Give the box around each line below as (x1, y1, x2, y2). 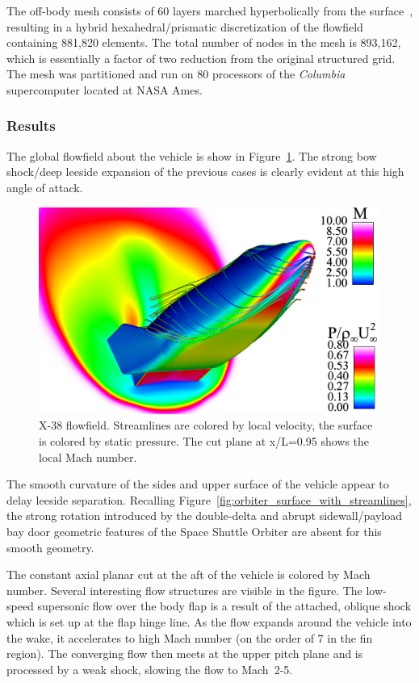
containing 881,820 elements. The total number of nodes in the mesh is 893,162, (6, 34, 401, 51)
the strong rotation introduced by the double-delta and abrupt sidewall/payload (6, 507, 402, 524)
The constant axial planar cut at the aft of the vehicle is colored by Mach (6, 566, 371, 583)
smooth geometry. (6, 538, 94, 555)
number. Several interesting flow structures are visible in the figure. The (6, 581, 362, 598)
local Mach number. (39, 448, 137, 465)
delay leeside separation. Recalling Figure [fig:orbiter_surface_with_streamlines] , (6, 491, 412, 508)
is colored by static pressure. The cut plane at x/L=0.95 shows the (39, 433, 370, 450)
